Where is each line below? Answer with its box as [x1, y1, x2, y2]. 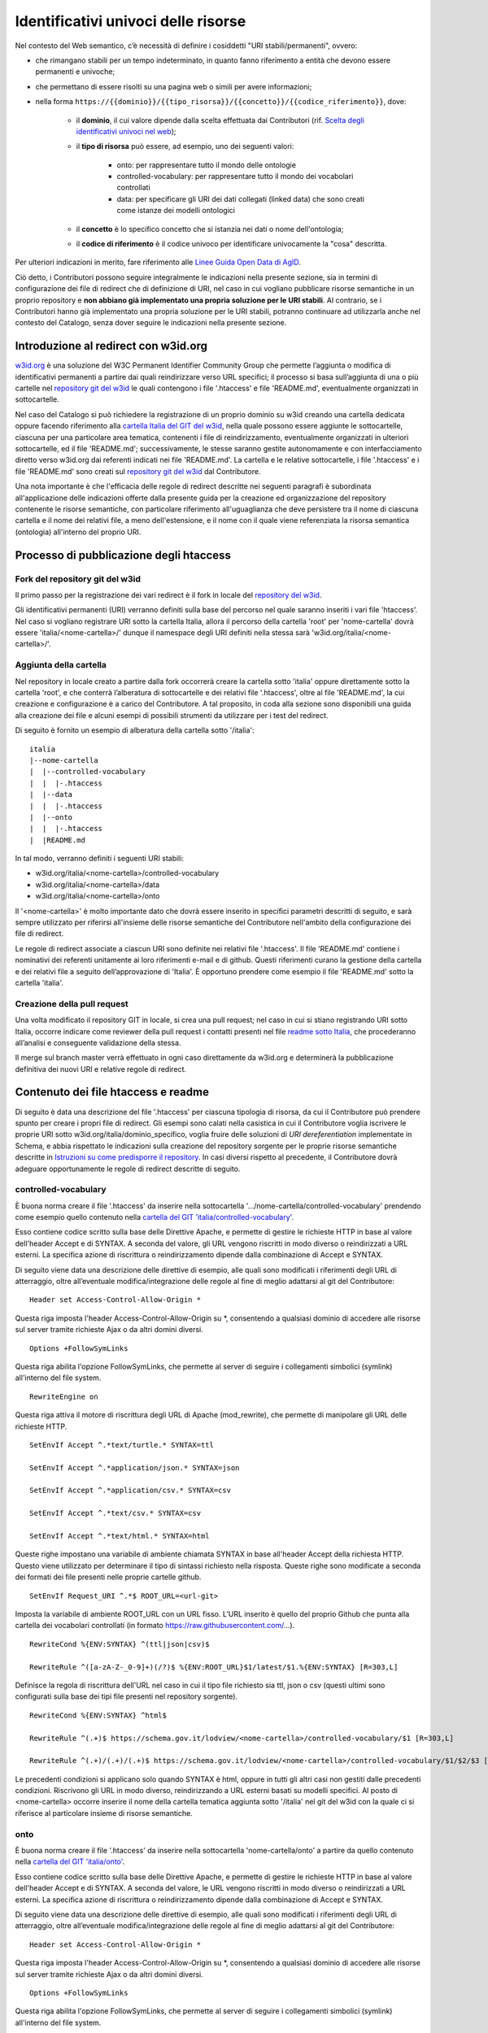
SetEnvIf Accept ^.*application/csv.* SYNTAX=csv [29, 1486, 232, 1495]
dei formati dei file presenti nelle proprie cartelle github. [15, 1572, 202, 1582]
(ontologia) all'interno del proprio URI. [15, 527, 142, 537]
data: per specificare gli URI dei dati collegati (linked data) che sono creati [116, 194, 365, 203]
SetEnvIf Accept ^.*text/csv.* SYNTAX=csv [29, 1508, 202, 1518]
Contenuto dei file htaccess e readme [15, 1086, 209, 1099]
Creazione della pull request [15, 998, 129, 1009]
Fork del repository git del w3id [15, 573, 142, 585]
